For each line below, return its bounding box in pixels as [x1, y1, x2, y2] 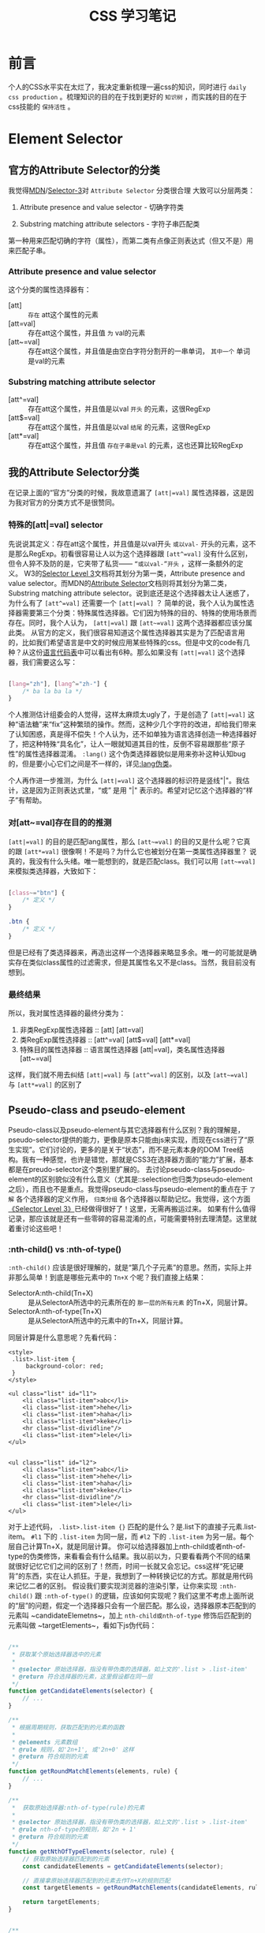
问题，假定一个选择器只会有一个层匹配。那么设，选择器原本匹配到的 [35, 1601, 256, 1610]
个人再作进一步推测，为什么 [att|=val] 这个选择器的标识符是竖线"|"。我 [8, 776, 243, 786]
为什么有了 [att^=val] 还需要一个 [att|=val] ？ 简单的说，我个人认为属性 [8, 598, 248, 607]
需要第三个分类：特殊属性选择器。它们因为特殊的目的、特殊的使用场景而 [21, 608, 257, 618]
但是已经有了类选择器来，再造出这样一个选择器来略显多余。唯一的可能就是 [8, 947, 250, 957]
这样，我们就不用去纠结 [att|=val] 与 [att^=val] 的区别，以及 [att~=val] [8, 1070, 248, 1080]
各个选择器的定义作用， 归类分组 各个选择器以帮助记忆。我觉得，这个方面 [15, 1194, 251, 1203]
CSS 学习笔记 [88, 7, 176, 25]
